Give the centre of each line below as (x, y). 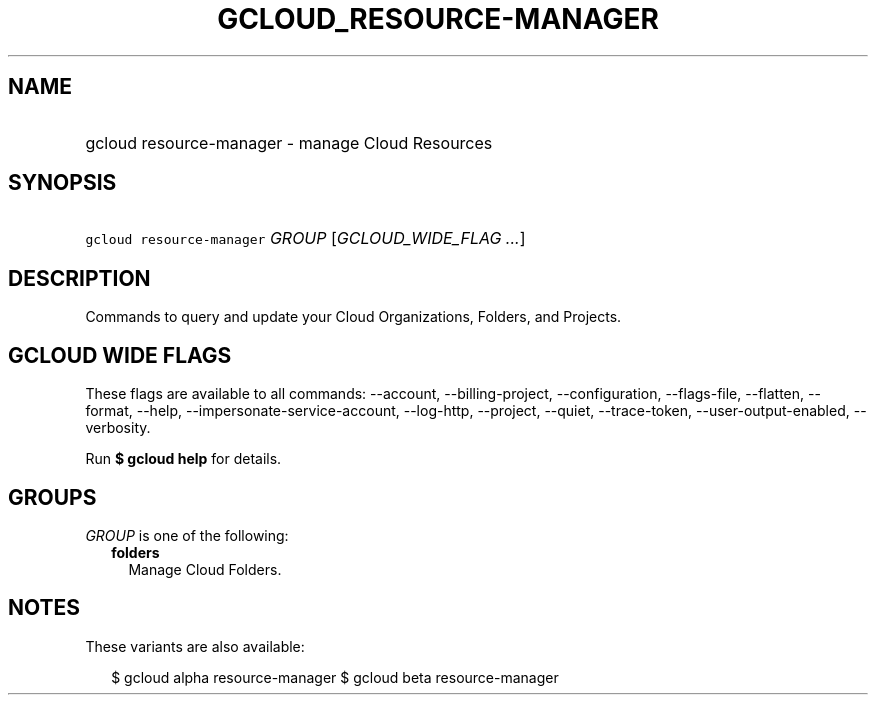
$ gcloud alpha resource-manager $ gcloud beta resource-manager (335, 677)
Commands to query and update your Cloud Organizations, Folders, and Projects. (353, 317)
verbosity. (118, 428)
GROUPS (52, 497)
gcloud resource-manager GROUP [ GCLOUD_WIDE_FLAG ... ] (305, 238)
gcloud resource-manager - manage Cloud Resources (289, 142)
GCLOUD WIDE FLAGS (120, 355)
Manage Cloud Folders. (205, 569)
